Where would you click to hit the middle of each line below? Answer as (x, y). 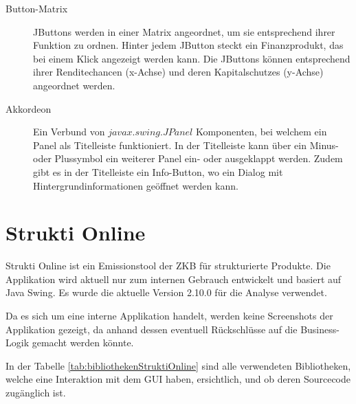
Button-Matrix (37, 8)
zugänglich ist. (36, 392)
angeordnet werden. (74, 85)
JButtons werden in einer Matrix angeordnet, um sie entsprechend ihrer (184, 31)
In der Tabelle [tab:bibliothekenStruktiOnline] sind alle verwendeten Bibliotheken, (178, 365)
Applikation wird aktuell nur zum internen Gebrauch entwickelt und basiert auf (174, 279)
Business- (320, 329)
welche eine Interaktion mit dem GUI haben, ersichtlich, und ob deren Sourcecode (178, 379)
